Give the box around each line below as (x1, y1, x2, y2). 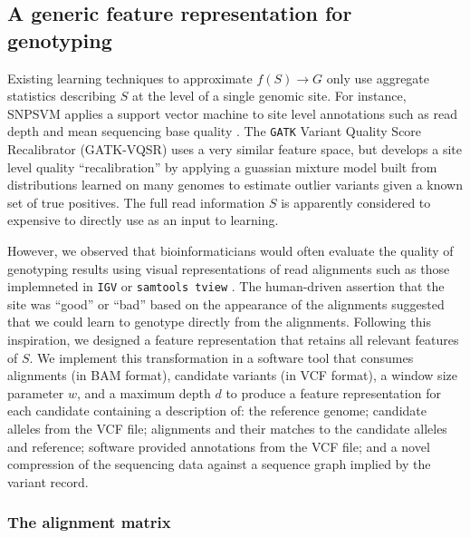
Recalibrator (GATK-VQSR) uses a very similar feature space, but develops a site (7, 140, 462, 159)
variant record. (7, 472, 89, 491)
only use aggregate (326, 68, 430, 87)
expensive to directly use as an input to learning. (7, 210, 279, 230)
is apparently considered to (281, 192, 431, 211)
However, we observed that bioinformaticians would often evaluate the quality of (7, 241, 454, 259)
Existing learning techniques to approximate (7, 68, 253, 87)
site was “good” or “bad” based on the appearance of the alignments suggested (7, 294, 445, 313)
